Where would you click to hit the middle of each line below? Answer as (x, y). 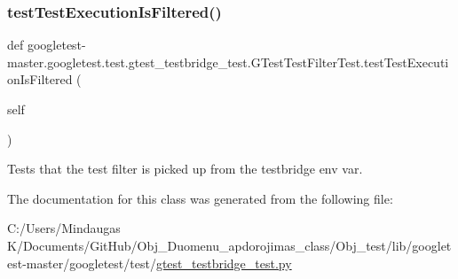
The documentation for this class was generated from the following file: (200, 198)
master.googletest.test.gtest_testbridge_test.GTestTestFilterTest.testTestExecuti (228, 62)
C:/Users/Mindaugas (64, 228)
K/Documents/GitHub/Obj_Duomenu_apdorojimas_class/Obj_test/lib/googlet (229, 245)
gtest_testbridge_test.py (224, 263)
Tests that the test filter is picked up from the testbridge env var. (185, 169)
